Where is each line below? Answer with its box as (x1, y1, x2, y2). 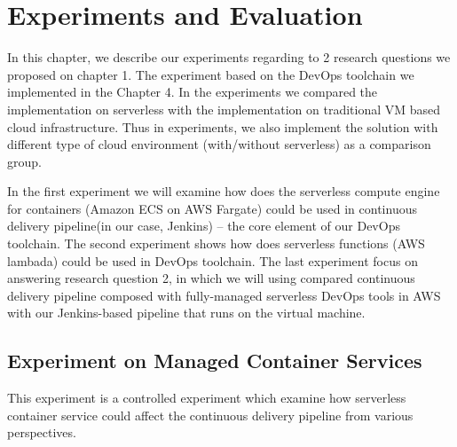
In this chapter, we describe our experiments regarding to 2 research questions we (7, 48, 451, 67)
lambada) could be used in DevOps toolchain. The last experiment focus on (7, 251, 418, 270)
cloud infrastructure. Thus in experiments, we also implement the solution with (7, 117, 438, 136)
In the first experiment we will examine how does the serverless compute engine (7, 182, 440, 200)
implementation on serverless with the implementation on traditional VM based (7, 99, 441, 118)
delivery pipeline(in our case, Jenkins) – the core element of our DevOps (7, 216, 400, 235)
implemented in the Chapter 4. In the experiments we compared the (7, 82, 378, 101)
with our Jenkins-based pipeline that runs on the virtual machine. (7, 303, 366, 322)
